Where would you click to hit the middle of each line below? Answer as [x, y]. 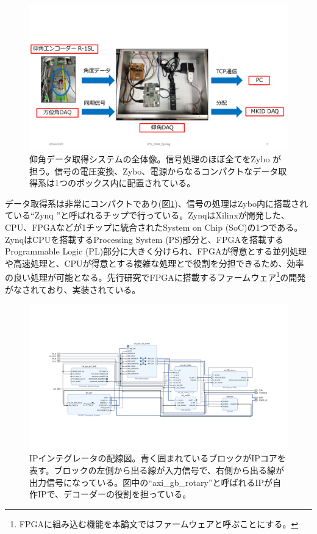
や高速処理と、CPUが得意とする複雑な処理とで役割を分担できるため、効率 [155, 263]
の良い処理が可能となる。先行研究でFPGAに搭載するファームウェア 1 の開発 [155, 276]
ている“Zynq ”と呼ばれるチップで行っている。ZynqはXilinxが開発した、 [147, 215]
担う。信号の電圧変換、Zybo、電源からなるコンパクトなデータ [154, 171]
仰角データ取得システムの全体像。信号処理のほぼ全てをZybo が [155, 159]
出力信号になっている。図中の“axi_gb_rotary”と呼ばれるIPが [151, 482]
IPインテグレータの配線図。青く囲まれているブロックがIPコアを [158, 458]
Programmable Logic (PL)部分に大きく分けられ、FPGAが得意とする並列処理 [156, 251]
